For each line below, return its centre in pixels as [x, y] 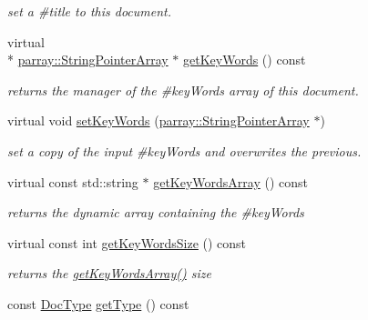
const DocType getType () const [98, 303]
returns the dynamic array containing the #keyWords [156, 212]
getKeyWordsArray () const [231, 181]
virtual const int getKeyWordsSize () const [127, 242]
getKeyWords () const [245, 60]
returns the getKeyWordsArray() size [109, 273]
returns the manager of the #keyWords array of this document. [183, 90]
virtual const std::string [73, 181]
